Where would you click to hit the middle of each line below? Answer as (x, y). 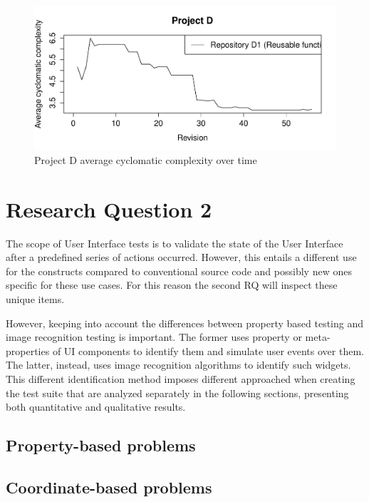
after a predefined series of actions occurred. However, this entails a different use (181, 257)
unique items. (35, 298)
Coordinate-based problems (109, 487)
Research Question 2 (109, 209)
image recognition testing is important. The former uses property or (154, 337)
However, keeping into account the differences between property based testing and (185, 323)
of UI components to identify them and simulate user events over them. (208, 350)
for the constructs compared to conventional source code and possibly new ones (179, 271)
